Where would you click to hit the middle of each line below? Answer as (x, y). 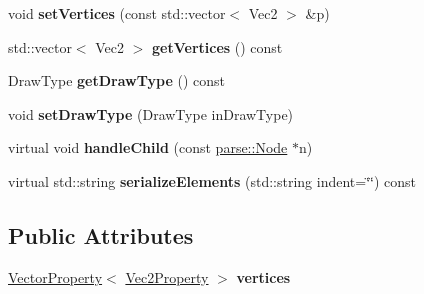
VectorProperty (55, 276)
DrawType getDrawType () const (116, 80)
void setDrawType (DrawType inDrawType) (151, 113)
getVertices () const (217, 46)
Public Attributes (101, 234)
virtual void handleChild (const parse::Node (148, 147)
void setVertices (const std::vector (117, 13)
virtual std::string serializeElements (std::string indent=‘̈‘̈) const (212, 180)
